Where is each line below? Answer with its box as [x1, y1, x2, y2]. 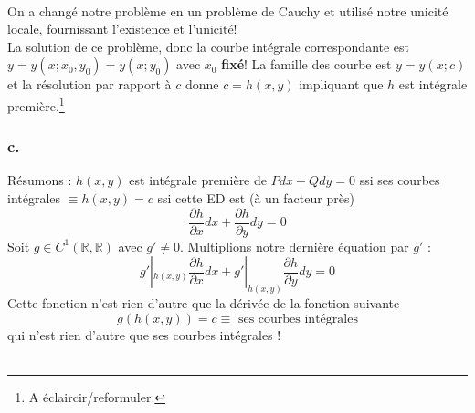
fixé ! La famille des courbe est [221, 55, 392, 74]
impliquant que [299, 75, 384, 94]
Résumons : [7, 170, 72, 190]
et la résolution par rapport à [7, 75, 172, 94]
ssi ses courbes [359, 170, 440, 190]
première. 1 [7, 93, 65, 115]
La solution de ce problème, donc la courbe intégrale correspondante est [7, 36, 410, 56]
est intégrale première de [129, 170, 268, 190]
